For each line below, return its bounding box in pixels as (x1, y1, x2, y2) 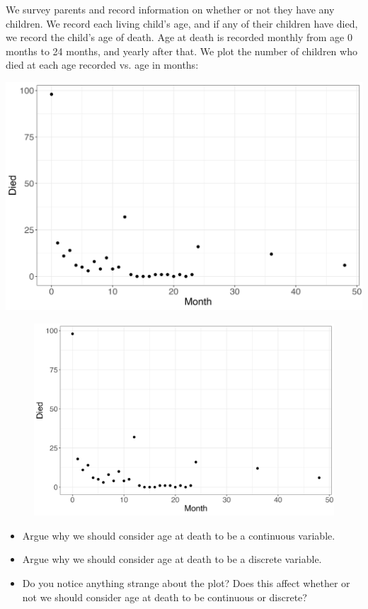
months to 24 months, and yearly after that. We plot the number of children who (6, 43, 357, 58)
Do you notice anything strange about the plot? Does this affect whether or (22, 575, 350, 590)
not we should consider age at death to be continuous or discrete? (22, 589, 307, 604)
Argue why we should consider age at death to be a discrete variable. (22, 552, 322, 567)
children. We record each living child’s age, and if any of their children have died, (6, 16, 358, 30)
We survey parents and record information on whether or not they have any (6, 2, 335, 16)
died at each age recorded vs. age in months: (6, 57, 199, 72)
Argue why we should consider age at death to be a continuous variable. (22, 528, 335, 542)
